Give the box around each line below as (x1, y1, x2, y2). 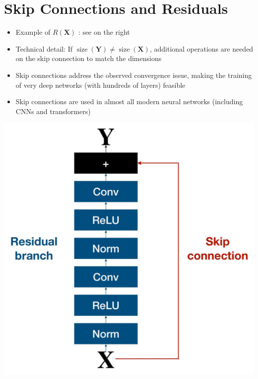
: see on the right (78, 27, 130, 37)
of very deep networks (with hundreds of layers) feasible (15, 79, 186, 90)
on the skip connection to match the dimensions (15, 53, 162, 63)
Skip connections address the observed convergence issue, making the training (15, 69, 252, 80)
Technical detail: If (15, 43, 73, 54)
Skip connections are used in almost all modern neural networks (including (15, 96, 243, 107)
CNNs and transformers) (15, 106, 91, 116)
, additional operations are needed (149, 43, 254, 54)
